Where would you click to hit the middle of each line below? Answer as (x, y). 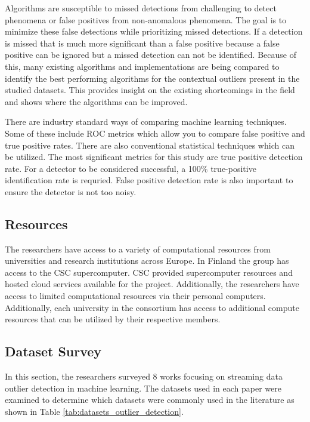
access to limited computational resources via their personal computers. (135, 296)
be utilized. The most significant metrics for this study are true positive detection (154, 157)
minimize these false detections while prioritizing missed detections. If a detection (154, 31)
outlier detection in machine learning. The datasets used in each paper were (143, 388)
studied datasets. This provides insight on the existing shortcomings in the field (150, 90)
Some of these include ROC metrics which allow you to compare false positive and (155, 133)
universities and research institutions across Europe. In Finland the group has (147, 261)
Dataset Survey (53, 351)
